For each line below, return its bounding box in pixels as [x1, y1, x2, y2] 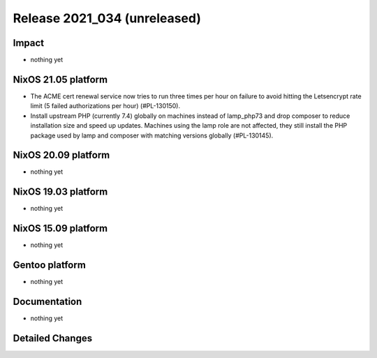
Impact [13, 37, 45, 49]
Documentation [13, 295, 82, 307]
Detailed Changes [13, 332, 93, 344]
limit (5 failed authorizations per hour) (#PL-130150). [30, 102, 181, 110]
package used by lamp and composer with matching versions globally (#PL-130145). [30, 131, 274, 140]
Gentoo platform [13, 259, 87, 271]
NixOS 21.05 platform [13, 73, 108, 85]
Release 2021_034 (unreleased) [13, 10, 202, 26]
